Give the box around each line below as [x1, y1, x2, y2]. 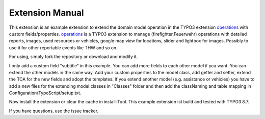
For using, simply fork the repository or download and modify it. [9, 54, 138, 59]
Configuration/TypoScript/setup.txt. [9, 90, 81, 96]
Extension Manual [9, 7, 84, 18]
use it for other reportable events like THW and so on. [9, 44, 118, 51]
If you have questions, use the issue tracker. [9, 108, 99, 114]
